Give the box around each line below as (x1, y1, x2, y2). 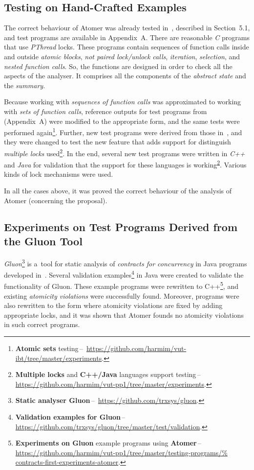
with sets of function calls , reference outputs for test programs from (4, 106, 207, 116)
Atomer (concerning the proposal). (4, 195, 107, 205)
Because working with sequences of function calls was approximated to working (4, 96, 241, 107)
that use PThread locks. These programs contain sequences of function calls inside (4, 42, 249, 52)
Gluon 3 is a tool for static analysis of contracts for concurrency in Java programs (4, 257, 247, 268)
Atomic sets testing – (15, 343, 83, 353)
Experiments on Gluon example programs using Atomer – (15, 438, 201, 448)
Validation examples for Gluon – (15, 411, 126, 422)
